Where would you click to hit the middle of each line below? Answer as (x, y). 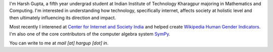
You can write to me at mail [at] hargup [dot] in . (59, 43)
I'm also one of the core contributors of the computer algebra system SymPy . (90, 34)
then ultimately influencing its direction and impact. (63, 17)
